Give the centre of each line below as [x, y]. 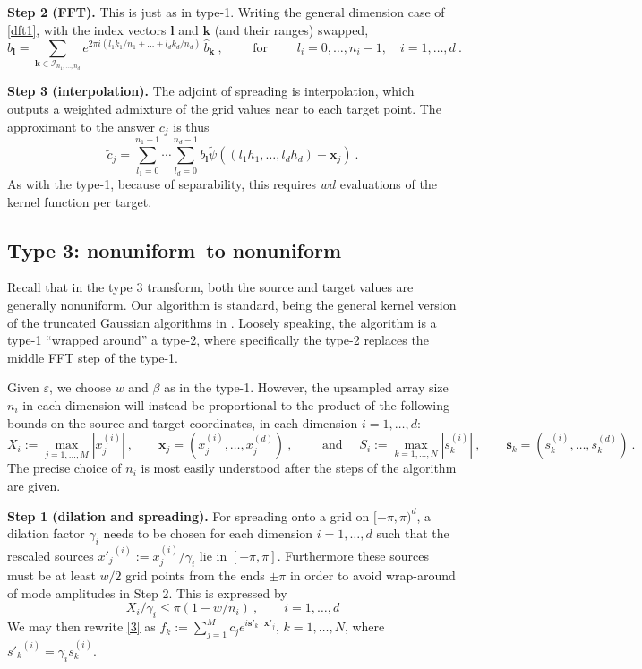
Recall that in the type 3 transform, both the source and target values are [210, 287]
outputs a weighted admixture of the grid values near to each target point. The [224, 109]
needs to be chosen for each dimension [208, 533]
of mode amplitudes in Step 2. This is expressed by [147, 592]
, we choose [80, 387]
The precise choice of [64, 468]
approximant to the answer [81, 126]
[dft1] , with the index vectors [87, 29]
